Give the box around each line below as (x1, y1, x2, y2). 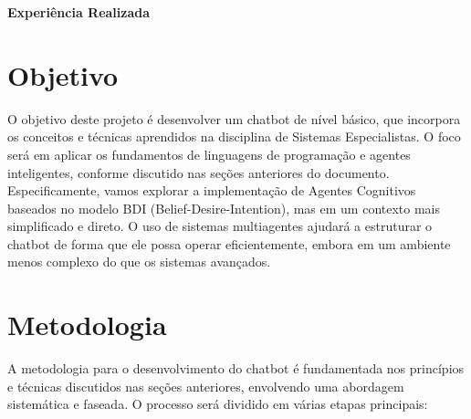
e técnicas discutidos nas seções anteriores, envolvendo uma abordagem (7, 376, 404, 395)
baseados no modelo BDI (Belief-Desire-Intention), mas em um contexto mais (7, 198, 441, 217)
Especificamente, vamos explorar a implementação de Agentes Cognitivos (7, 181, 416, 200)
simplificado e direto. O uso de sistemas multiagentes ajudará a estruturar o (7, 216, 433, 236)
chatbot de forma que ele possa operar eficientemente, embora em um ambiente (7, 234, 451, 253)
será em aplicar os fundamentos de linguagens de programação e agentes (7, 144, 411, 163)
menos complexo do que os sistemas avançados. (7, 252, 271, 271)
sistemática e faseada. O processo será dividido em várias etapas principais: (7, 394, 428, 414)
